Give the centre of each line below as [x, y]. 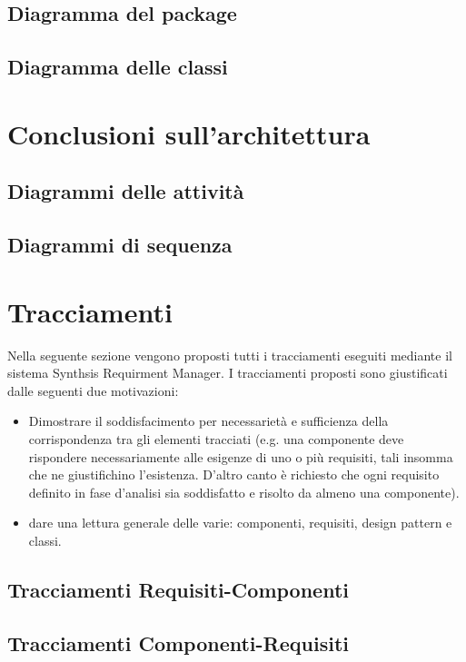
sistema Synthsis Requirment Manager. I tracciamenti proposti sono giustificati [228, 373]
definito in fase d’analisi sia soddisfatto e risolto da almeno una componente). [244, 492]
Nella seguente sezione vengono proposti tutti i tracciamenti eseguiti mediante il [230, 355]
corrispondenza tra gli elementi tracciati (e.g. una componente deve [216, 439]
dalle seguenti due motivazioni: [93, 390]
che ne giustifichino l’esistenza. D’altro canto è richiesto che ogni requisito [234, 474]
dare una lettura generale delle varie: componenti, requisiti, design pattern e [240, 523]
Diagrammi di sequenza [120, 245]
